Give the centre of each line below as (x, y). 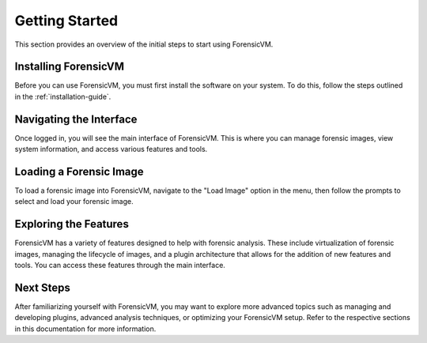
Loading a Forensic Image (79, 171)
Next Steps (42, 287)
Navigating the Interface (76, 119)
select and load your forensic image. (74, 202)
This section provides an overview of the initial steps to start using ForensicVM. (144, 44)
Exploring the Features (72, 224)
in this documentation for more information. (85, 329)
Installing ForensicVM (70, 67)
